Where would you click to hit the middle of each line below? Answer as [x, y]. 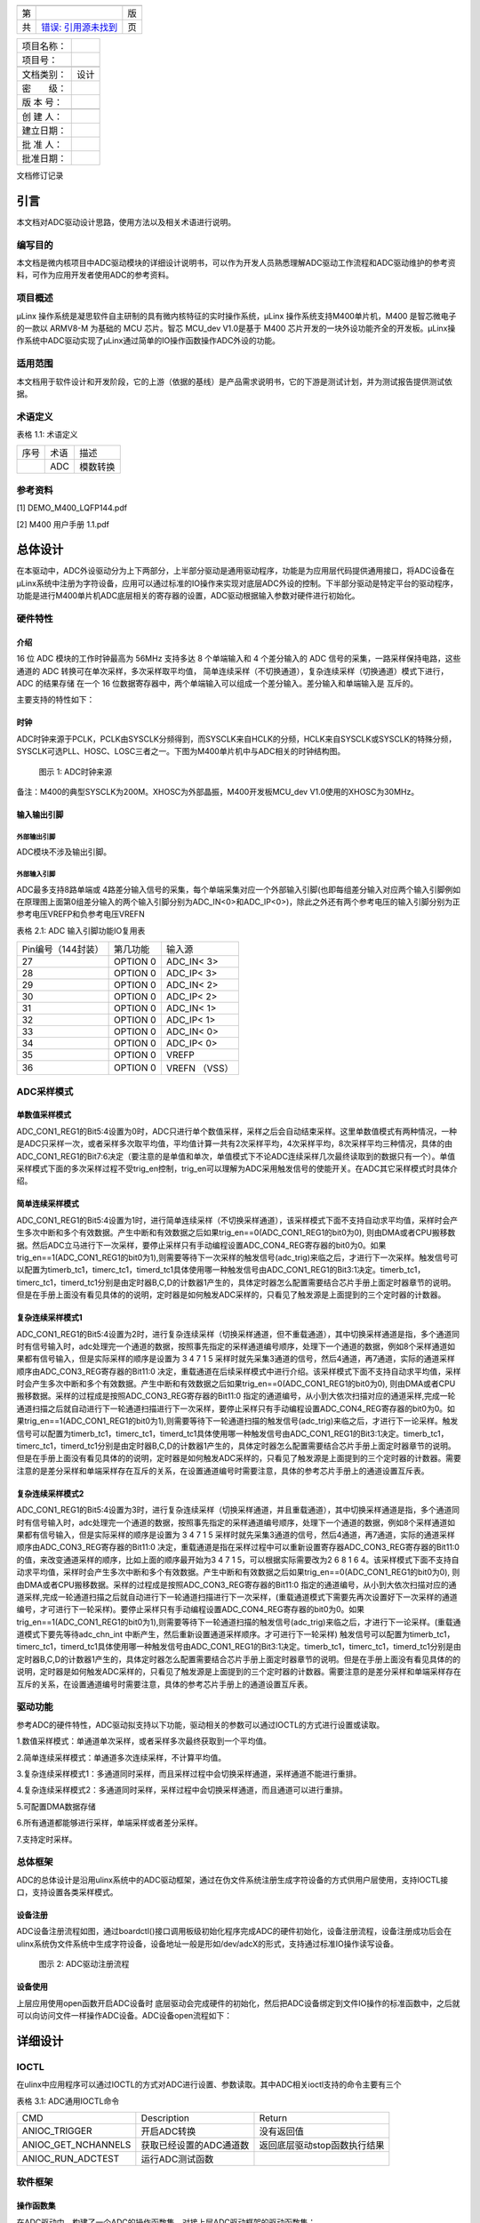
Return [273, 2118]
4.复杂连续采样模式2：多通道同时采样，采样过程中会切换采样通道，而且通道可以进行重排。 [182, 1790]
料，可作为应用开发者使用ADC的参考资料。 [95, 275]
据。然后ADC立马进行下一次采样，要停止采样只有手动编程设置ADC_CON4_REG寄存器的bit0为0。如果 [201, 1245]
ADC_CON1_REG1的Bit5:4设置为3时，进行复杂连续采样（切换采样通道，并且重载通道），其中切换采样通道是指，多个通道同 [238, 1510]
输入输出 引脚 [40, 815]
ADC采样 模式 [45, 1091]
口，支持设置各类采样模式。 [67, 1892]
